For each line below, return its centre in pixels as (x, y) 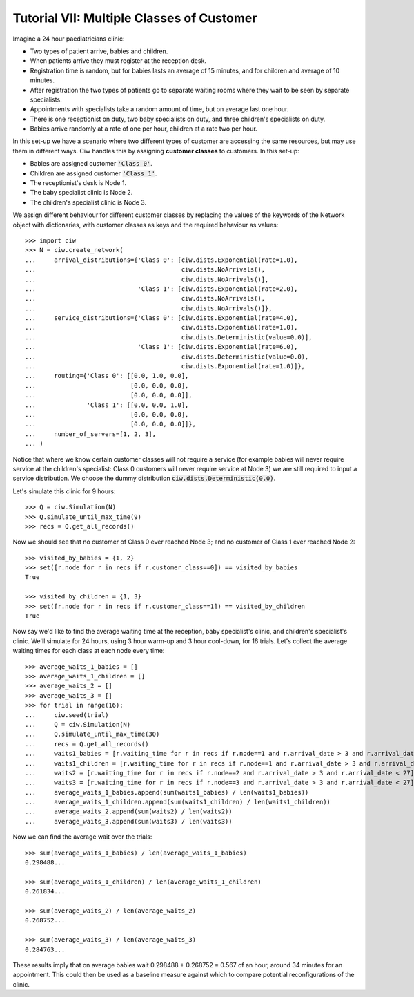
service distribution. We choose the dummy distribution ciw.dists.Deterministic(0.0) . (144, 478)
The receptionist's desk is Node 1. (78, 183)
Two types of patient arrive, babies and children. (99, 51)
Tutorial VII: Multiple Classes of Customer (135, 18)
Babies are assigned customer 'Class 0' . (91, 164)
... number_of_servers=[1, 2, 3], (91, 434)
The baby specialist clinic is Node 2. (81, 193)
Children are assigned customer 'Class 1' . (93, 173)
